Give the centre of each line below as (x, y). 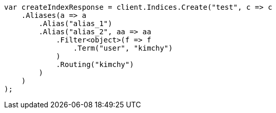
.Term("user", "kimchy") (123, 48)
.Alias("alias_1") (75, 24)
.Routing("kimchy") (95, 64)
